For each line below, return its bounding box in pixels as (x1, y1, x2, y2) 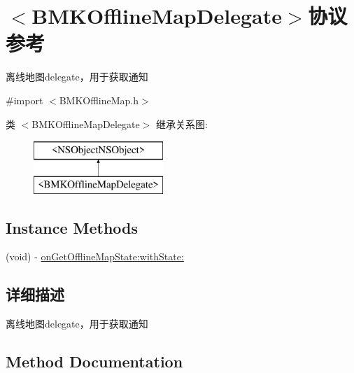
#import (6, 92, 43, 107)
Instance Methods (6, 216, 138, 238)
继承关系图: (156, 116, 208, 131)
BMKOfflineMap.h (59, 92, 139, 107)
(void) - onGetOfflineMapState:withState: (6, 249, 184, 264)
